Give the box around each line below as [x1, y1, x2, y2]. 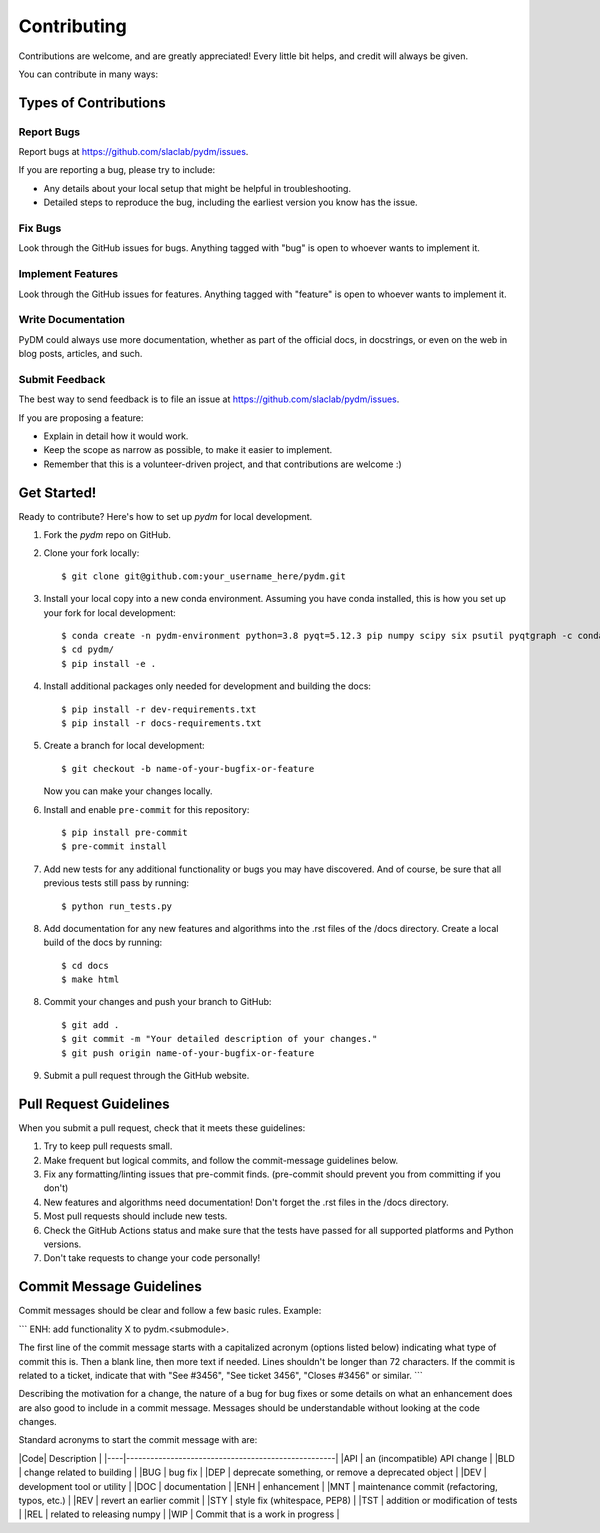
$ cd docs [61, 960, 109, 971]
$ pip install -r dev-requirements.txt [61, 703, 257, 715]
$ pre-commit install [61, 841, 167, 852]
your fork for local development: [43, 606, 177, 619]
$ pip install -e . [61, 658, 157, 669]
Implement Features [18, 267, 119, 281]
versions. [43, 1238, 82, 1250]
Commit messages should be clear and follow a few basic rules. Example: [18, 1305, 322, 1317]
